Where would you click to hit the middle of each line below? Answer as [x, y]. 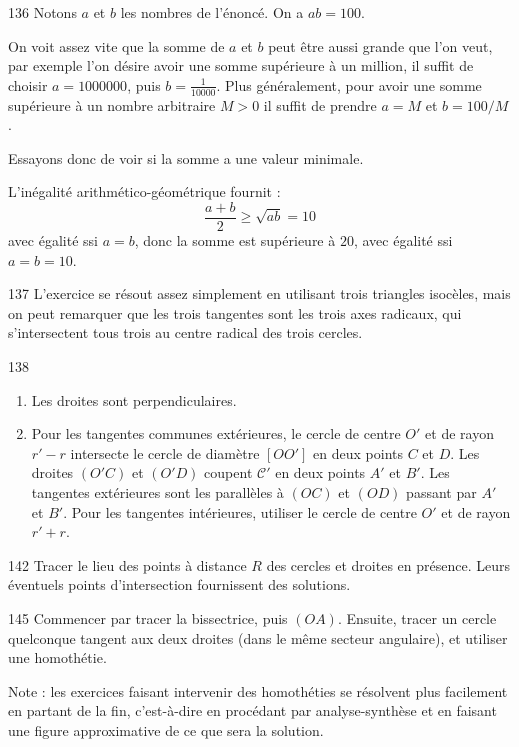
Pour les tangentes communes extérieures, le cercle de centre [216, 433]
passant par [441, 491]
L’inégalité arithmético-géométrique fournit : [144, 191]
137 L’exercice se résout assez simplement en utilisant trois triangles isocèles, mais [259, 293]
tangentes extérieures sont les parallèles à [157, 491]
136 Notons [42, 12]
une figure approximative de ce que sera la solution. [166, 729]
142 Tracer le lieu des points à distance [127, 564]
